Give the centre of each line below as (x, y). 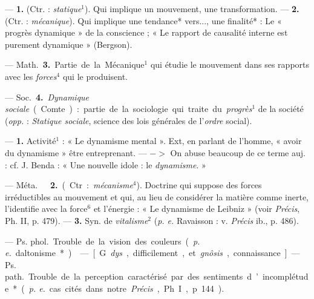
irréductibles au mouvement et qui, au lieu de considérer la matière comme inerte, (157, 196)
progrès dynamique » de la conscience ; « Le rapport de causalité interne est (146, 32)
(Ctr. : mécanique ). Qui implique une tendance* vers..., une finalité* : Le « (143, 20)
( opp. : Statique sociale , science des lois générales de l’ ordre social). (129, 120)
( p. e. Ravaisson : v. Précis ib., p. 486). (226, 220)
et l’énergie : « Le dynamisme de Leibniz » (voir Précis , (197, 209)
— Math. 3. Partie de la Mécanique (75, 64)
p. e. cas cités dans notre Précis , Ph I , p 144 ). (126, 288)
